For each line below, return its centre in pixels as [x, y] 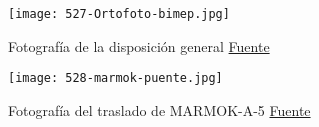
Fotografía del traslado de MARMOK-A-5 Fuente [159, 109]
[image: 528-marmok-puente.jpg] [115, 78]
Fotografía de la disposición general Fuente [139, 45]
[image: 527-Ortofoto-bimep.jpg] [119, 14]
